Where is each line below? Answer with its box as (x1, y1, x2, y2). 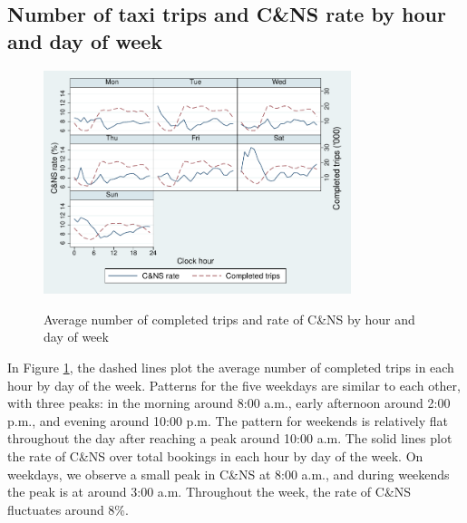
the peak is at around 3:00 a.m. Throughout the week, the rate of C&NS (7, 482, 412, 501)
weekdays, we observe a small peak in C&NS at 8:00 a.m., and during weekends (7, 464, 450, 483)
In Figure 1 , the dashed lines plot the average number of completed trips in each (7, 358, 454, 377)
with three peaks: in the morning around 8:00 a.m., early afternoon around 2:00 (7, 393, 451, 412)
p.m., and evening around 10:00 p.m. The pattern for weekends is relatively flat (7, 411, 449, 430)
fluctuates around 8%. (7, 499, 129, 518)
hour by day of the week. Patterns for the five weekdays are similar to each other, (7, 375, 461, 394)
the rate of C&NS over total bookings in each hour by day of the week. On (7, 447, 423, 466)
